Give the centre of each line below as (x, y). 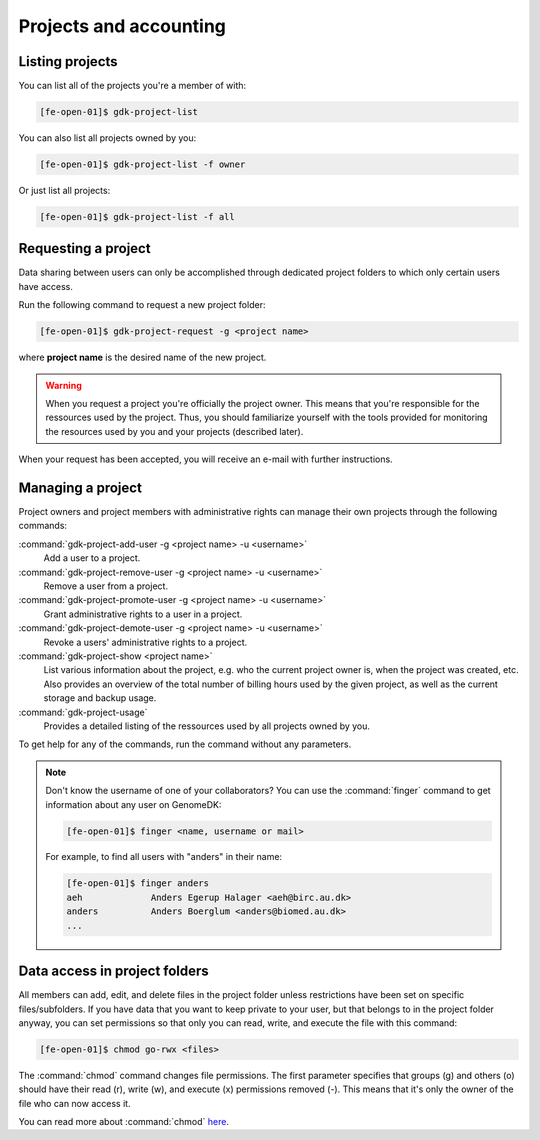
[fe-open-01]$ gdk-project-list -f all (137, 216)
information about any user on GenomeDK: (133, 804)
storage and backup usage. (100, 698)
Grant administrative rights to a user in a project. (143, 614)
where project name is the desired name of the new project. (142, 357)
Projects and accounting (122, 26)
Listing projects (68, 61)
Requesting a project (84, 248)
